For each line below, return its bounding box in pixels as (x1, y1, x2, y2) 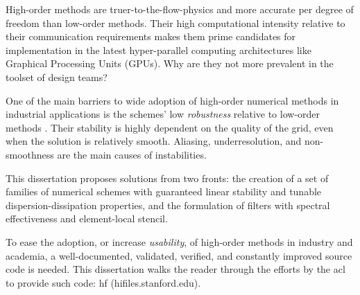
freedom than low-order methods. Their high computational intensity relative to (6, 15, 345, 30)
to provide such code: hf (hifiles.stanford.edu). (6, 275, 201, 289)
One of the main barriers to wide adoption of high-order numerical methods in (6, 93, 339, 107)
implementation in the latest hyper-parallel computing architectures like (6, 42, 311, 57)
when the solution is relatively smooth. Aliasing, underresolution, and (6, 134, 302, 148)
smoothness (6, 147, 54, 161)
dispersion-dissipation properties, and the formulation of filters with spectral (6, 197, 330, 212)
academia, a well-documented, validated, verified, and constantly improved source (6, 248, 352, 262)
